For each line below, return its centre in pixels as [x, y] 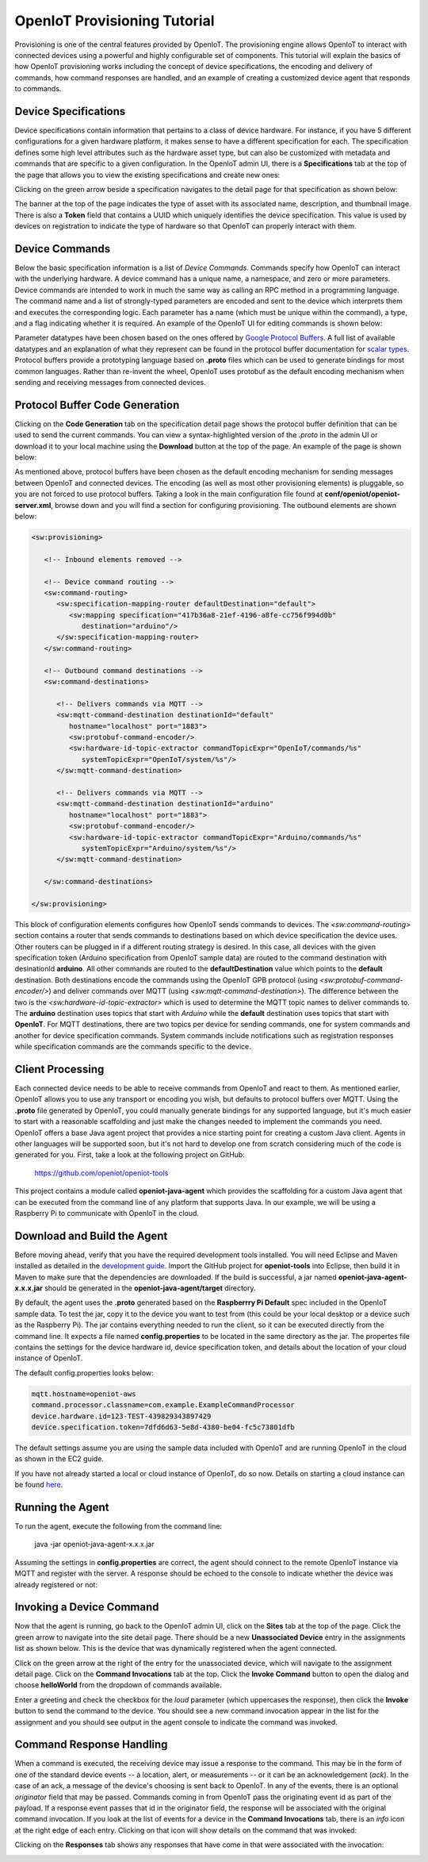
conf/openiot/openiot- [362, 494]
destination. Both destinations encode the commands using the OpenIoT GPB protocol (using [166, 979]
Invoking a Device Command [87, 1607]
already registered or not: [56, 1584]
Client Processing [59, 1069]
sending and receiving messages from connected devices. [110, 382]
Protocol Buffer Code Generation [97, 405]
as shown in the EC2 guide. [59, 1459]
